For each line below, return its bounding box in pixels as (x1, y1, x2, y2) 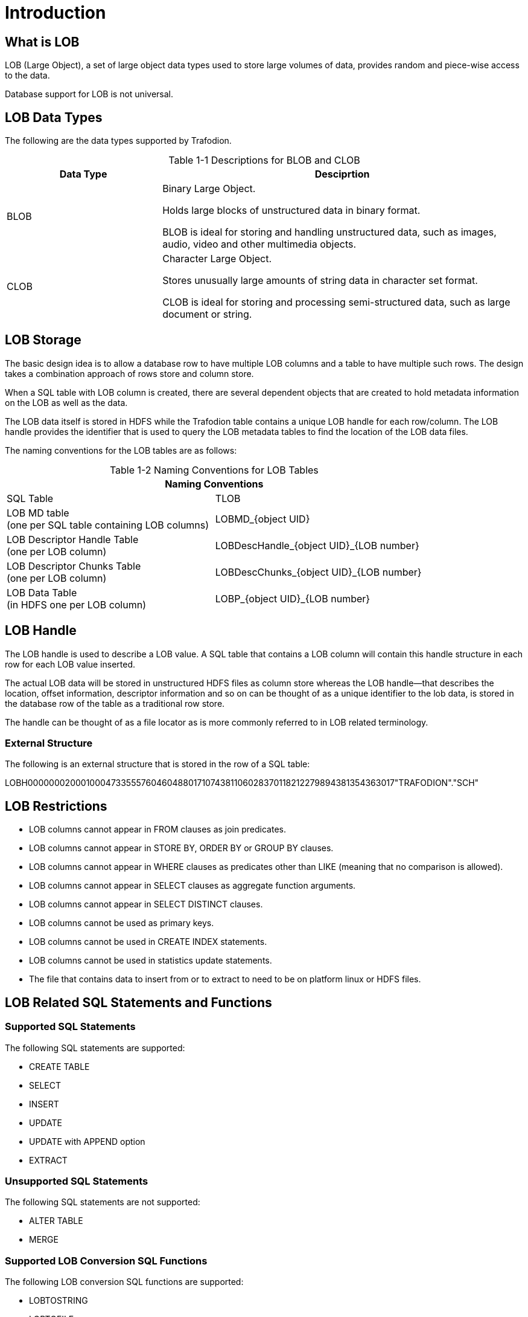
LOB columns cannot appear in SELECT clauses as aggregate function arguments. (29, 880, 356, 891)
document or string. (162, 308, 252, 321)
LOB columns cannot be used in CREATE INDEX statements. (29, 936, 267, 947)
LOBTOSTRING (29, 1295, 88, 1306)
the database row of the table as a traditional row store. (5, 698, 225, 709)
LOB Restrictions (5, 798, 107, 814)
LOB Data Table (7, 586, 77, 599)
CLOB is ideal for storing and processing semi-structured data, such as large (162, 296, 511, 309)
